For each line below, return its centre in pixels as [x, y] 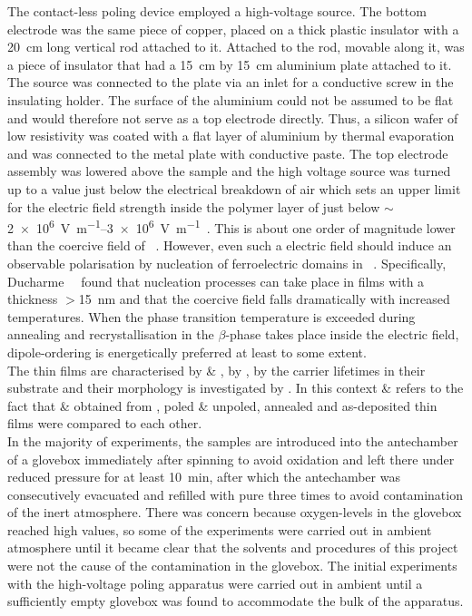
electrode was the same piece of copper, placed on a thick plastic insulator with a [233, 29]
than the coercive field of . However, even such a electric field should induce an [230, 245]
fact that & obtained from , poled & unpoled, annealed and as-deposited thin [222, 405]
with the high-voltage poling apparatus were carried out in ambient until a [215, 583]
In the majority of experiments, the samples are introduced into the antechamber [233, 440]
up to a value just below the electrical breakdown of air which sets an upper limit [234, 188]
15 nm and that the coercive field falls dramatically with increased [264, 299]
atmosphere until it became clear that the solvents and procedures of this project [233, 548]
